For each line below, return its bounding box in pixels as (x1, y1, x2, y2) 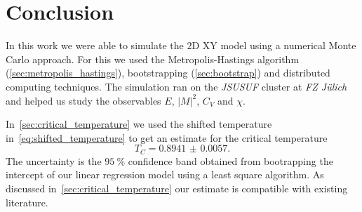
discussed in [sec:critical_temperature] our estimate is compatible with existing (6, 180, 348, 195)
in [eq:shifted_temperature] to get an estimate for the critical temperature (6, 130, 328, 145)
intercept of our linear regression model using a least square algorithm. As (6, 167, 324, 182)
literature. (6, 194, 48, 209)
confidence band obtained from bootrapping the (128, 153, 333, 168)
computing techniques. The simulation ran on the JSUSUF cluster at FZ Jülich (6, 79, 347, 93)
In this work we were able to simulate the (6, 38, 184, 53)
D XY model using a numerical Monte (192, 38, 356, 53)
